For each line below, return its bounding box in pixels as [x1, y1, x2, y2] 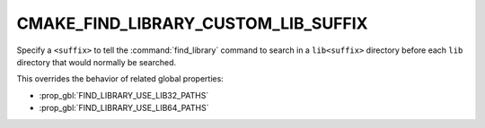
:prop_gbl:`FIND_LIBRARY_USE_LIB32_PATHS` [39, 90, 209, 100]
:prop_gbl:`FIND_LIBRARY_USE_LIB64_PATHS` [39, 103, 209, 114]
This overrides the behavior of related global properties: [16, 73, 224, 84]
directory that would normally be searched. [16, 56, 177, 67]
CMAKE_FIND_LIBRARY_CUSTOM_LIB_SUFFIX [16, 13, 368, 33]
